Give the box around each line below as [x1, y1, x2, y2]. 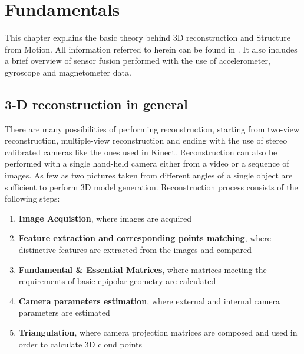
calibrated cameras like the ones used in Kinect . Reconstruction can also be [5, 145, 277, 158]
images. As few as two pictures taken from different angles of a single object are [5, 169, 293, 181]
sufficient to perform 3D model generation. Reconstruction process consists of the [5, 180, 298, 193]
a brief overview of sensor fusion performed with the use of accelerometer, [5, 54, 270, 67]
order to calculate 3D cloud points [18, 337, 142, 350]
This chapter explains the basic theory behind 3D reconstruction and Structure [5, 31, 290, 44]
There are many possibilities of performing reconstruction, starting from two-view [5, 122, 300, 135]
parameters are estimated [18, 306, 110, 319]
